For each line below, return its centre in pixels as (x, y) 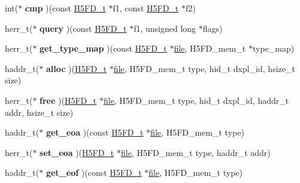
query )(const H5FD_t (83, 28)
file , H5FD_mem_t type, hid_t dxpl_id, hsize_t (204, 68)
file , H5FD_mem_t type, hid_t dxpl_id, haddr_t (196, 100)
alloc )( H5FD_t (76, 68)
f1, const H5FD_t (146, 8)
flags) (213, 28)
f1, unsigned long (165, 28)
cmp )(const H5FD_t (65, 8)
